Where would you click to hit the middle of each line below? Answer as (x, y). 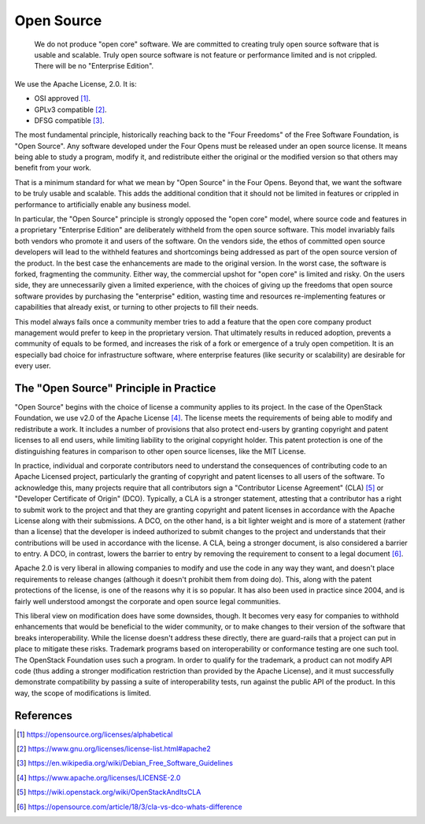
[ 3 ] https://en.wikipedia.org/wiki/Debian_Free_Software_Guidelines (125, 763)
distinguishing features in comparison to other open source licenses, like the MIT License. (160, 451)
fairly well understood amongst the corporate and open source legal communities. (148, 601)
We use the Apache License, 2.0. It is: (76, 84)
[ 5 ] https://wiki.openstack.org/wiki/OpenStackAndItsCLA (109, 792)
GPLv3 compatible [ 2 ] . (70, 109)
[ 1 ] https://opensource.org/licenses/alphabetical (95, 734)
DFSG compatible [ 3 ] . (69, 120)
